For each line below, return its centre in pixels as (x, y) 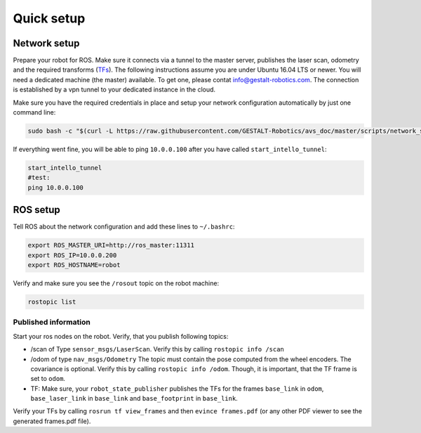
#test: (39, 178)
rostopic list (52, 302)
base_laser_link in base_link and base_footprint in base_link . (134, 399)
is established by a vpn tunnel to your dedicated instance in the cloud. (114, 90)
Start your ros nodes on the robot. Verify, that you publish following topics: (121, 336)
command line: (34, 112)
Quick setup (49, 18)
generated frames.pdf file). (52, 421)
